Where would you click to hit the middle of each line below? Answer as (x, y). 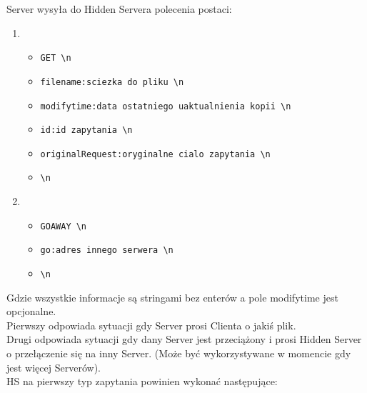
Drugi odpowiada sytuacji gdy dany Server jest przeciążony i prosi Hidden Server (184, 339)
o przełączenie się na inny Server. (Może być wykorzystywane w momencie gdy (179, 353)
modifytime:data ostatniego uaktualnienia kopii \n (166, 106)
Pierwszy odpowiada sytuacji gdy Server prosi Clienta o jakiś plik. (151, 325)
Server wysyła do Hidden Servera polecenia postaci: (119, 9)
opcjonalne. (31, 311)
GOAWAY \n (64, 226)
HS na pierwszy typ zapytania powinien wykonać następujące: (142, 381)
